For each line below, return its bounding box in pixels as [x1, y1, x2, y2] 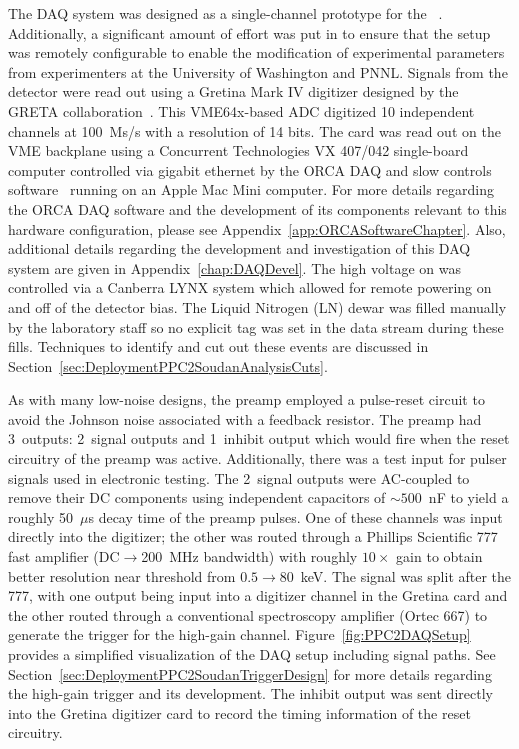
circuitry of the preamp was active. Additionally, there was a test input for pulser [8, 448, 507, 469]
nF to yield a [428, 487, 509, 508]
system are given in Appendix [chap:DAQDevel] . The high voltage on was [8, 257, 461, 278]
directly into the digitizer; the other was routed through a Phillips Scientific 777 [8, 526, 498, 547]
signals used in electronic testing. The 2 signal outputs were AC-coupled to [8, 467, 470, 488]
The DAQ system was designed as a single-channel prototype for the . [8, 3, 443, 23]
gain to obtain [396, 546, 483, 567]
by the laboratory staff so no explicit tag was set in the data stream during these [8, 316, 504, 337]
